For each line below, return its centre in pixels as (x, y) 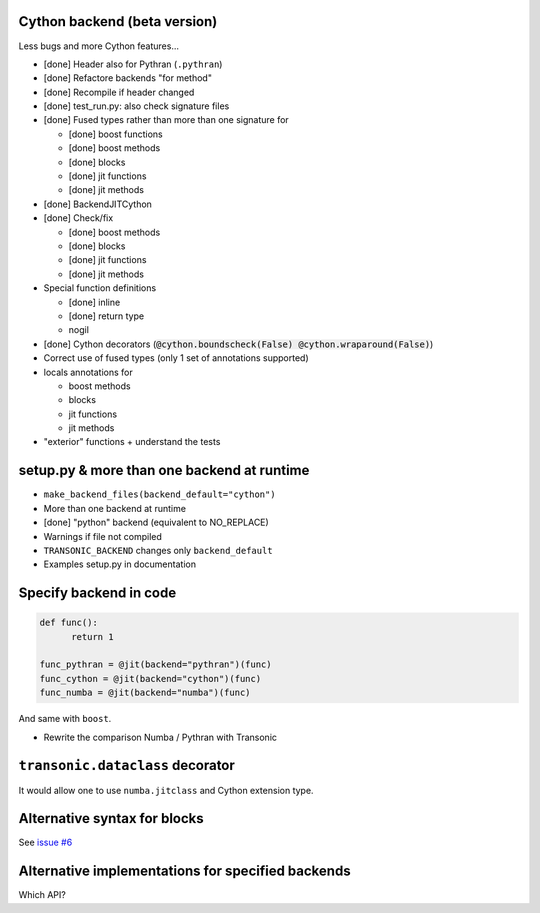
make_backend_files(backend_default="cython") (159, 494)
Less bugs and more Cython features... (99, 46)
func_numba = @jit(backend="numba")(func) (145, 693)
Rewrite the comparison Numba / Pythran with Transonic (160, 737)
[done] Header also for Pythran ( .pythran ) (133, 64)
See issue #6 (45, 842)
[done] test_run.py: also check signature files (136, 106)
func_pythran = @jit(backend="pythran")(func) (155, 664)
